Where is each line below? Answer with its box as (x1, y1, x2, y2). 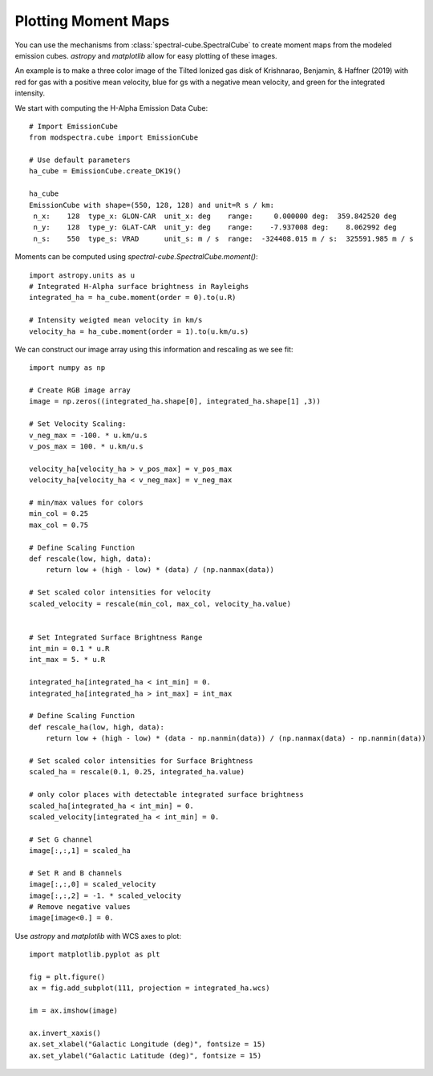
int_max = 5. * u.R (29, 655, 106, 664)
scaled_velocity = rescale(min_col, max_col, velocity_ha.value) (29, 599, 292, 608)
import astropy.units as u (29, 270, 136, 280)
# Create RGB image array (29, 386, 132, 395)
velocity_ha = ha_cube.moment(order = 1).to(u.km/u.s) (29, 327, 249, 336)
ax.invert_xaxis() (29, 1028, 102, 1037)
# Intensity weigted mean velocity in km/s (29, 315, 203, 325)
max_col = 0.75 (29, 520, 89, 530)
